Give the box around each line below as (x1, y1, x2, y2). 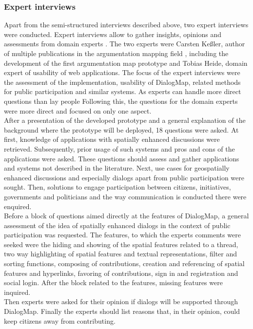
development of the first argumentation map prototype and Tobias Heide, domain (4, 58, 248, 68)
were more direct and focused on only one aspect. (4, 105, 152, 116)
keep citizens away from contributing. (4, 315, 116, 326)
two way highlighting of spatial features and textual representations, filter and (4, 249, 237, 259)
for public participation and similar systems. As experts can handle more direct (4, 86, 241, 97)
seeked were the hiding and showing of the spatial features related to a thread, (4, 239, 238, 249)
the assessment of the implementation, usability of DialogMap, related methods (4, 77, 241, 87)
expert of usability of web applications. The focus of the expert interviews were (4, 67, 240, 77)
